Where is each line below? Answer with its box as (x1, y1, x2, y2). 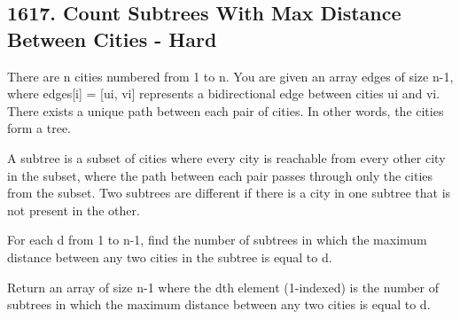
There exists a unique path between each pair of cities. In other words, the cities (7, 101, 444, 120)
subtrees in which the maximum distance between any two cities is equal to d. (7, 295, 431, 314)
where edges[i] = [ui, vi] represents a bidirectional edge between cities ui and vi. (7, 84, 441, 103)
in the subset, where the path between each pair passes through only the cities (7, 166, 433, 184)
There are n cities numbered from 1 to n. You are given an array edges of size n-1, (7, 66, 454, 85)
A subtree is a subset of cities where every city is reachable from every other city (7, 148, 446, 167)
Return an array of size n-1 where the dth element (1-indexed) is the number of (7, 277, 440, 296)
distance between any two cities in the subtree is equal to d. (7, 247, 332, 266)
